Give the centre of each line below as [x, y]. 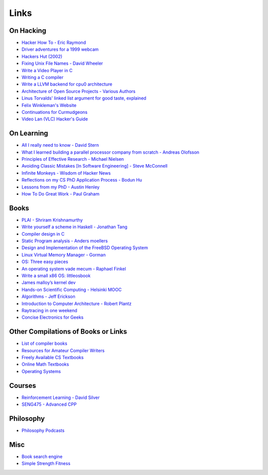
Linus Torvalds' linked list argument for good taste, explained [84, 98]
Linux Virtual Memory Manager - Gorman [64, 255]
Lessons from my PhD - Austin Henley [61, 187]
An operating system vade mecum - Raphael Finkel [74, 269]
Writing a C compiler [43, 78]
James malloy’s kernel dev [49, 283]
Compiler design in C [43, 234]
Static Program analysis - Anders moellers [65, 241]
